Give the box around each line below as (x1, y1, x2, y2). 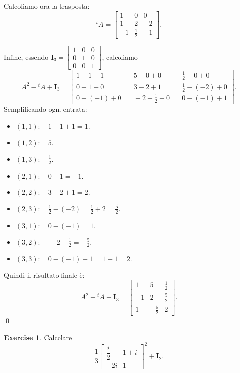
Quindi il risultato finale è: (4, 270, 85, 280)
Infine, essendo (4, 51, 49, 62)
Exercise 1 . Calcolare (4, 332, 72, 342)
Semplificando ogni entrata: (4, 104, 87, 114)
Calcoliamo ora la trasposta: (4, 1, 90, 11)
